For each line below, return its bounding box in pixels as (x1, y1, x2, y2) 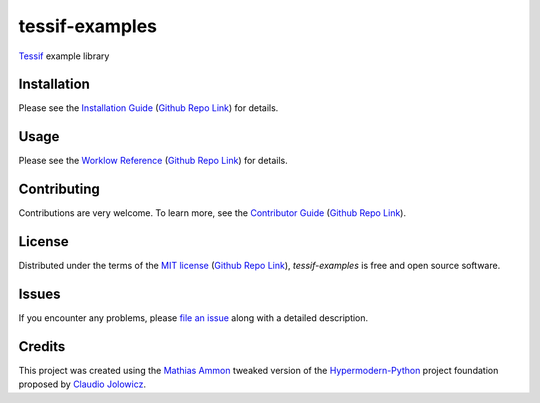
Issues (18, 285, 61, 302)
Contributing (18, 181, 100, 198)
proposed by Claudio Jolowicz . (18, 378, 147, 390)
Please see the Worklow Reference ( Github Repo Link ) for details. (18, 155, 289, 167)
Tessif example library (18, 50, 110, 62)
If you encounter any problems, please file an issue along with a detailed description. (18, 312, 369, 324)
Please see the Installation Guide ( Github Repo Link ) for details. (18, 102, 279, 114)
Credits (18, 338, 66, 355)
